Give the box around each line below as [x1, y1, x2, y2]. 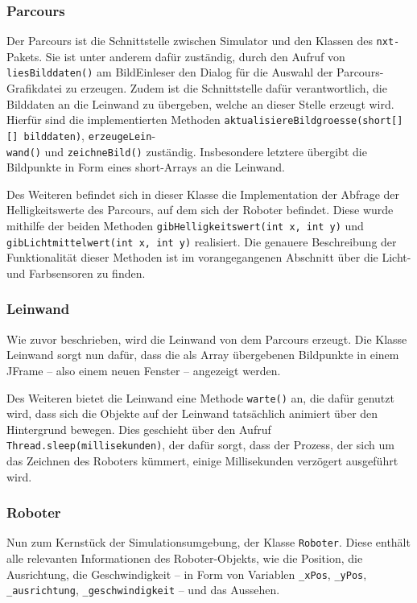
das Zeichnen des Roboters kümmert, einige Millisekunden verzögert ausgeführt [6, 452, 398, 469]
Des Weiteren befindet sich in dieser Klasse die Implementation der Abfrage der [6, 185, 400, 202]
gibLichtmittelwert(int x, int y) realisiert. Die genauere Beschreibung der [6, 233, 397, 250]
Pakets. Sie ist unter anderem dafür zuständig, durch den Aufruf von [6, 47, 345, 64]
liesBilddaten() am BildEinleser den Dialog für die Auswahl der [6, 64, 333, 81]
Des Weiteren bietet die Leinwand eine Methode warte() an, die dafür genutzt [6, 389, 394, 406]
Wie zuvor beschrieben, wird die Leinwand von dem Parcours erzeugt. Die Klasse [6, 330, 407, 347]
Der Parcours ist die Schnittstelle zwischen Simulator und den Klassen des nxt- [6, 32, 400, 49]
